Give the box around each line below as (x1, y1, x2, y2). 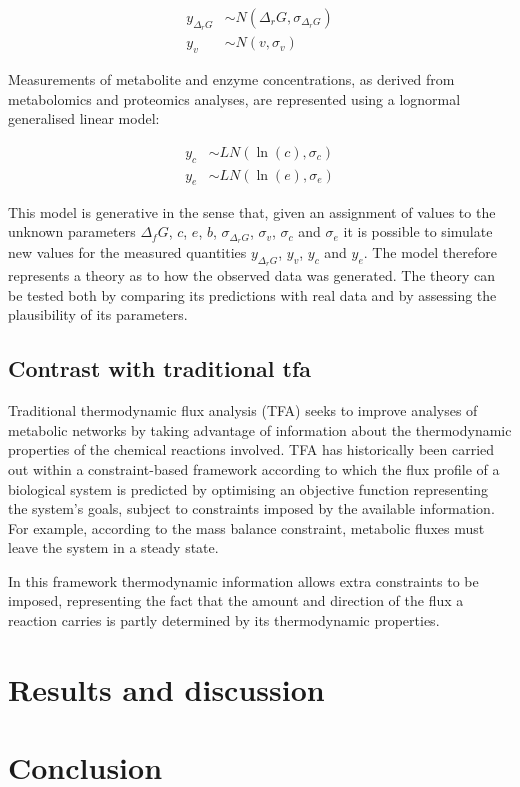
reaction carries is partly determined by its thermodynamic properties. (8, 610, 440, 631)
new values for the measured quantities (8, 241, 247, 262)
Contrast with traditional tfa (8, 353, 312, 384)
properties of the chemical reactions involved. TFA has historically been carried (8, 439, 495, 460)
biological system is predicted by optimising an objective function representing (8, 478, 489, 499)
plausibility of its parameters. (8, 304, 188, 325)
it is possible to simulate (343, 221, 493, 242)
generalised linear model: (8, 108, 160, 129)
